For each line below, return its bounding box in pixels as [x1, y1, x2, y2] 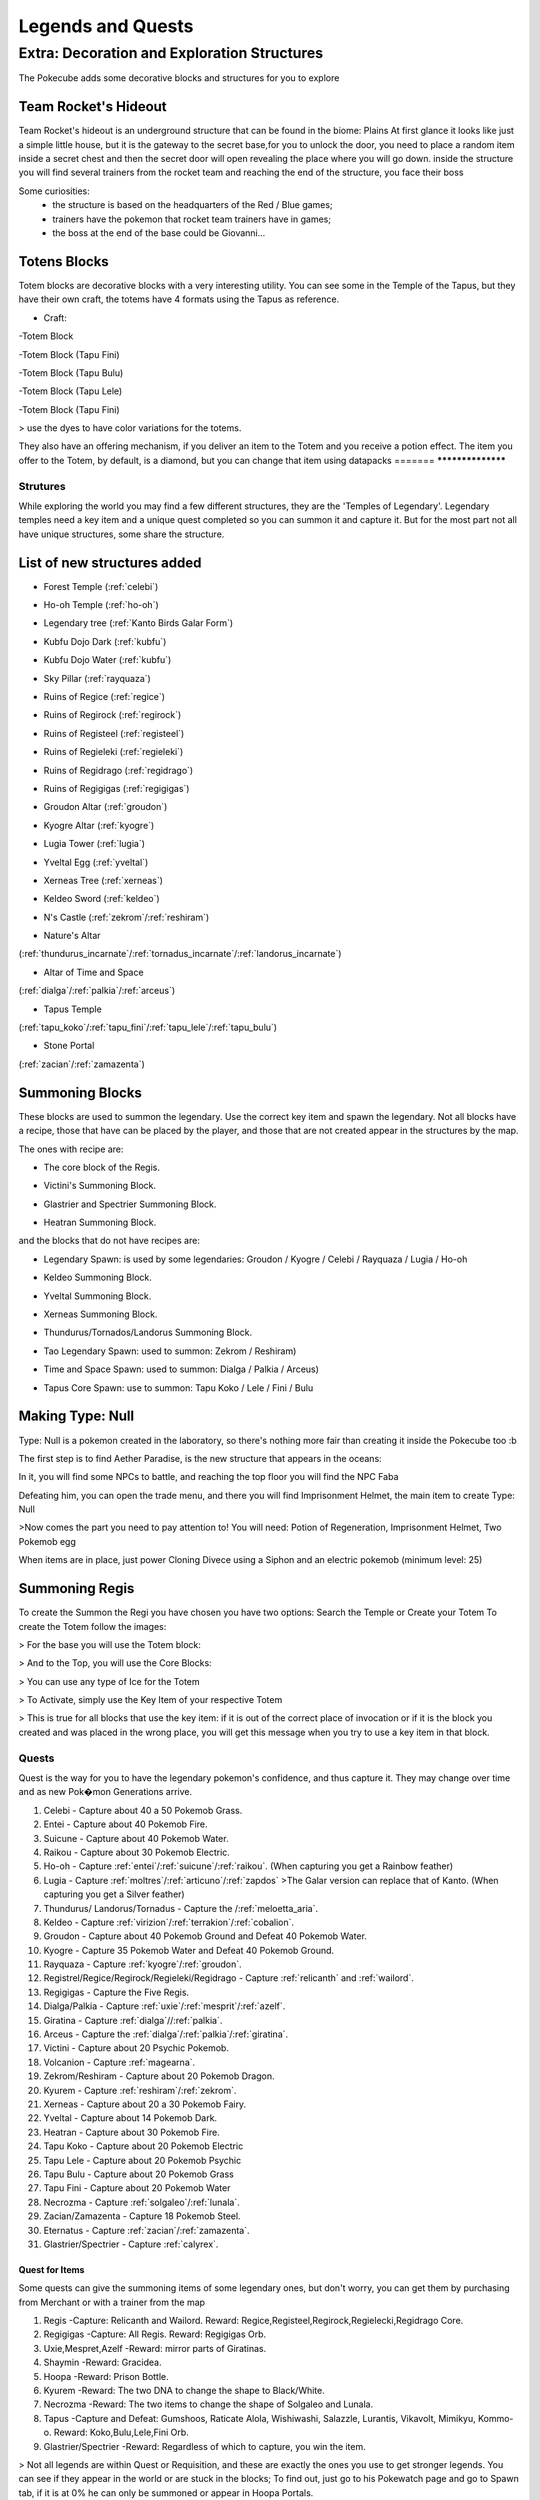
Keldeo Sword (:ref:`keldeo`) [43, 893, 160, 905]
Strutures [18, 479, 66, 493]
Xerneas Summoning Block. [43, 1308, 158, 1320]
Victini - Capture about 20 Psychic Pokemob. [43, 2042, 230, 2054]
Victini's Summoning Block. [43, 1180, 157, 1192]
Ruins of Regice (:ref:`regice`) [43, 691, 165, 703]
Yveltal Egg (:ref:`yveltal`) [43, 856, 149, 868]
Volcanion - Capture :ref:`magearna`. [43, 2056, 196, 2068]
